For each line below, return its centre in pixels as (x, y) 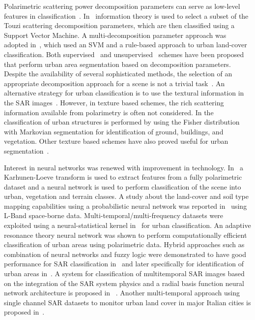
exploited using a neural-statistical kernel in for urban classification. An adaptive (127, 225)
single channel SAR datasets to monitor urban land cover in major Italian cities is (127, 302)
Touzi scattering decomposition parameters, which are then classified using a (119, 25)
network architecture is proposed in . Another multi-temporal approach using (122, 293)
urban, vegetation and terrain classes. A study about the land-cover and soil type (126, 196)
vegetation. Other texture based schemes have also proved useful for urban (116, 141)
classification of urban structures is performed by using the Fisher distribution (122, 122)
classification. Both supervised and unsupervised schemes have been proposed (124, 54)
